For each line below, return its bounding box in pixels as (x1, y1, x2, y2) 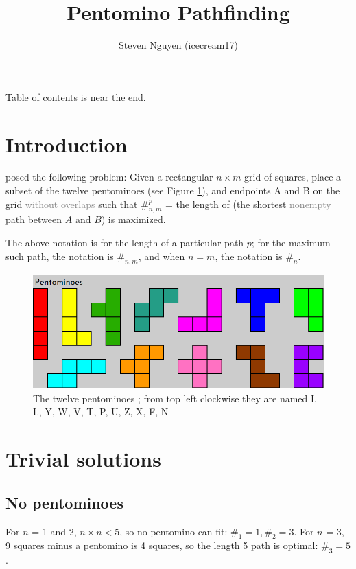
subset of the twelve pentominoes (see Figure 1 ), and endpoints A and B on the (5, 183, 340, 198)
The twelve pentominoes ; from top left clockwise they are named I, (33, 391, 317, 405)
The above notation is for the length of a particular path (5, 235, 244, 250)
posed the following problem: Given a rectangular (5, 170, 213, 184)
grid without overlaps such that (5, 196, 138, 211)
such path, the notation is (5, 248, 114, 263)
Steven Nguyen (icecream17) (119, 38, 238, 52)
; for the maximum (251, 235, 331, 250)
